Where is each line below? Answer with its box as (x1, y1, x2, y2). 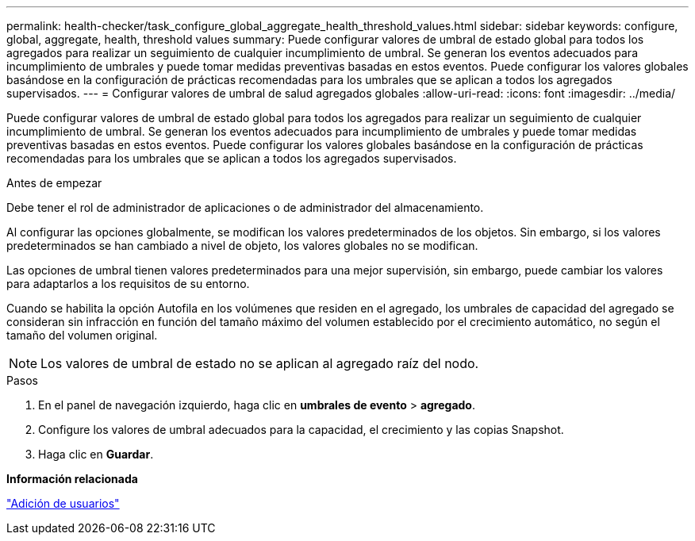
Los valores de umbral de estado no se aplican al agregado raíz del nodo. (40, 355, 479, 371)
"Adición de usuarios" (6, 497, 120, 510)
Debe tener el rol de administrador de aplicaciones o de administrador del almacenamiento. (6, 201, 484, 214)
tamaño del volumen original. (6, 328, 158, 342)
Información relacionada (6, 472, 138, 485)
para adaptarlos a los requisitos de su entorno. (6, 277, 250, 290)
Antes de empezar (6, 176, 102, 190)
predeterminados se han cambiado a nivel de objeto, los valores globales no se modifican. (6, 239, 478, 252)
